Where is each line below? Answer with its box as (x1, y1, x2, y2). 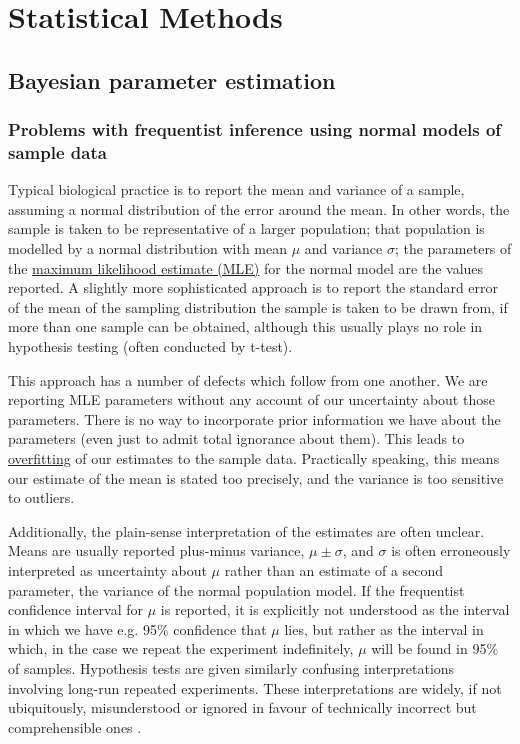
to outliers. (8, 487, 75, 508)
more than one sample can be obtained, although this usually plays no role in (8, 316, 483, 337)
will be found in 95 (371, 638, 487, 659)
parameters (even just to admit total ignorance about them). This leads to (8, 428, 465, 449)
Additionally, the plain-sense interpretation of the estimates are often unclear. (8, 520, 485, 541)
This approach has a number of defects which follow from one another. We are (8, 369, 488, 390)
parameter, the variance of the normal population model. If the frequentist (8, 579, 465, 600)
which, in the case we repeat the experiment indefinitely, (8, 638, 354, 659)
